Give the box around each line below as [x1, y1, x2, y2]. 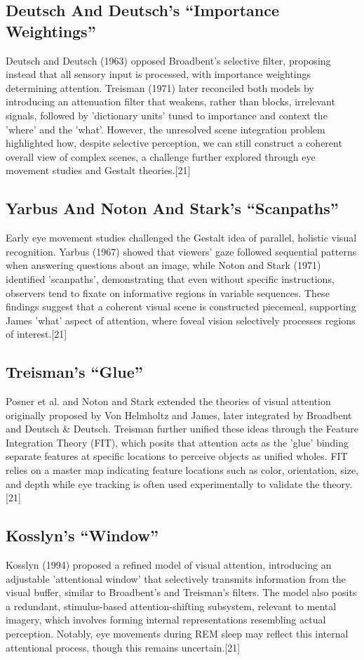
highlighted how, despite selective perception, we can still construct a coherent [6, 136, 342, 150]
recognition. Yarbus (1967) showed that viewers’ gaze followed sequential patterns [6, 244, 357, 258]
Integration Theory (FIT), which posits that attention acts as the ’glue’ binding [6, 435, 349, 449]
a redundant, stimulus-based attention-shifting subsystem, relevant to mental [6, 598, 337, 613]
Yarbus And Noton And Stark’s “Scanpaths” [6, 197, 339, 219]
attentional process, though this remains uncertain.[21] [6, 640, 241, 654]
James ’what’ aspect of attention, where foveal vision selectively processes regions [6, 312, 356, 327]
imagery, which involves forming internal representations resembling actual [6, 612, 326, 627]
